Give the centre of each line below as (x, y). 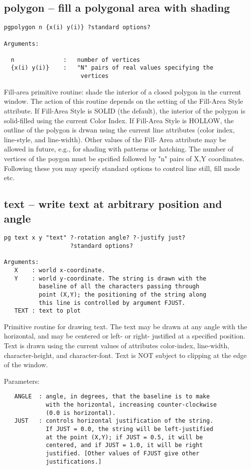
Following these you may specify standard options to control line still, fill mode (122, 168)
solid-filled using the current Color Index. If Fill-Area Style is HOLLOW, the (119, 120)
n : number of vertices (76, 60)
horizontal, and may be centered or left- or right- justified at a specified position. (125, 336)
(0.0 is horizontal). (81, 413)
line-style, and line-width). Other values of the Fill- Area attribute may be (115, 139)
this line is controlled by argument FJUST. (112, 303)
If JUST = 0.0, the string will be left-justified (129, 429)
